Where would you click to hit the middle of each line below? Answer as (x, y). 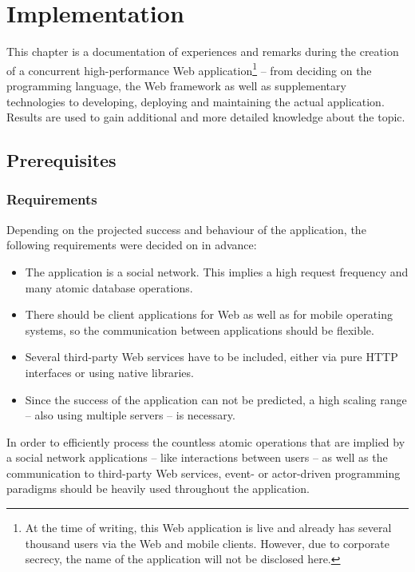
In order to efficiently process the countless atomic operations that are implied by (206, 441)
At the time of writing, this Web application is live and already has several (208, 528)
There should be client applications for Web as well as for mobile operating (209, 314)
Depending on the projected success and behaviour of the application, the (186, 229)
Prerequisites (61, 160)
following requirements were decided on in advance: (132, 245)
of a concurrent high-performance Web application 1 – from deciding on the (189, 69)
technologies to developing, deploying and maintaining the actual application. (196, 101)
